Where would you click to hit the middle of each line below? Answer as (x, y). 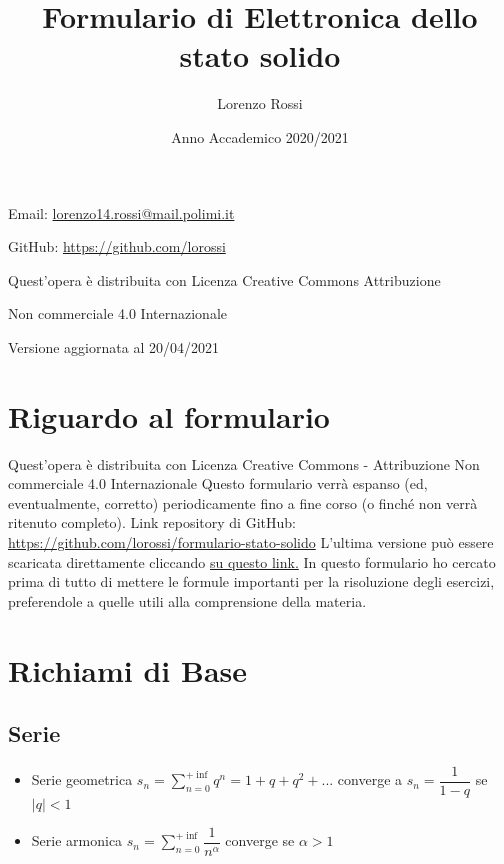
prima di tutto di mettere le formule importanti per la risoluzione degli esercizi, (251, 581)
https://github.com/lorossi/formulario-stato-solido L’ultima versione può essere (251, 541)
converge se (260, 840)
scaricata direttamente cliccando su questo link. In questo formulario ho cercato (252, 561)
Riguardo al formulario (169, 415)
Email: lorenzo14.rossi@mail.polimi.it (121, 212)
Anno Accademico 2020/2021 (260, 136)
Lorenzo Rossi (260, 103)
